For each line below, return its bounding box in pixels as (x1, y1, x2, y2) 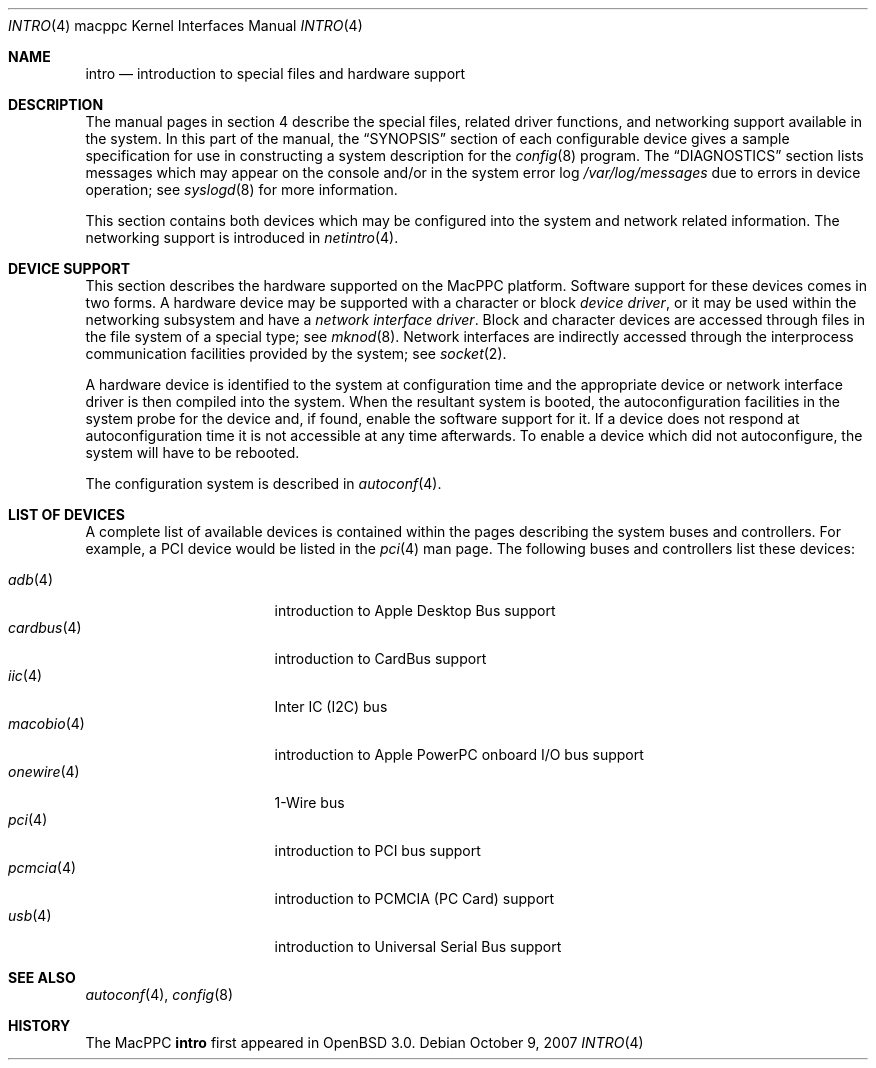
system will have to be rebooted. (85, 444, 300, 461)
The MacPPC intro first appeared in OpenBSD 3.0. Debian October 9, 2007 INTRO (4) (85, 1034, 644, 1051)
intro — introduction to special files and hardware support (85, 65, 466, 82)
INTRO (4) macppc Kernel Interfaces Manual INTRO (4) (8, 17, 363, 34)
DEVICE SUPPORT (8, 260, 131, 277)
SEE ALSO (8, 969, 76, 986)
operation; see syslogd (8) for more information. (85, 181, 398, 198)
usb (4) (8, 907, 52, 924)
